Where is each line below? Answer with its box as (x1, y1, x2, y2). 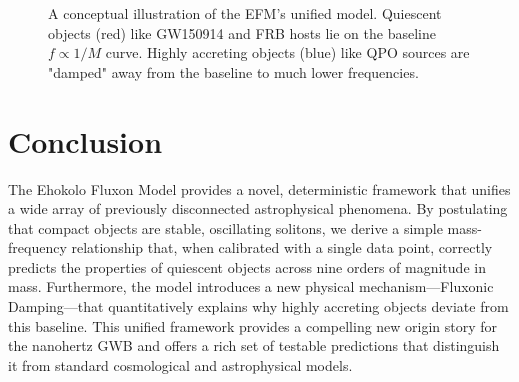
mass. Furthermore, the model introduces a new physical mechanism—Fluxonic (8, 276, 494, 297)
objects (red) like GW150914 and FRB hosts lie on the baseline (48, 22, 436, 43)
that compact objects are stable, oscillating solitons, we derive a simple (8, 217, 443, 238)
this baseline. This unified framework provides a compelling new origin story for (8, 315, 498, 336)
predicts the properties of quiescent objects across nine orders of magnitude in (8, 256, 486, 277)
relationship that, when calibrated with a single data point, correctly (71, 237, 493, 258)
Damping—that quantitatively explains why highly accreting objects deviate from (8, 296, 509, 317)
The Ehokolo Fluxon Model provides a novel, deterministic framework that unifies (8, 178, 511, 199)
